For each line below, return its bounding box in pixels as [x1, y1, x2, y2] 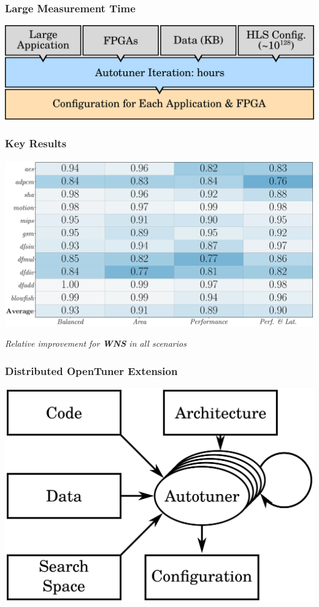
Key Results [5, 136, 67, 151]
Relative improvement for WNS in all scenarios [5, 337, 186, 350]
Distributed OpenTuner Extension [5, 363, 178, 378]
